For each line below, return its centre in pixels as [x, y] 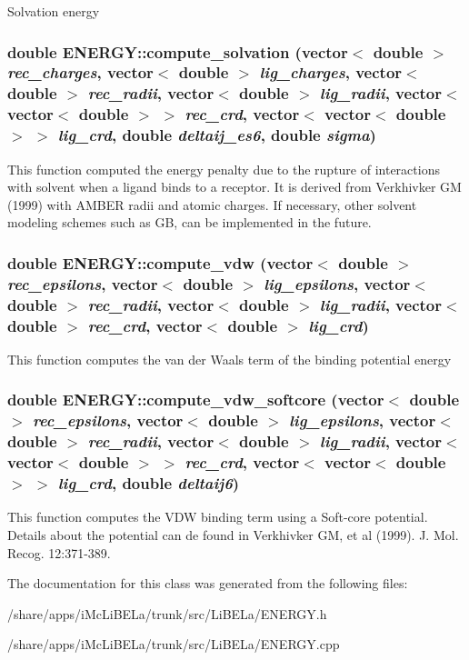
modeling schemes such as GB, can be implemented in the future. [190, 222]
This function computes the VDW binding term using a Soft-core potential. [218, 517]
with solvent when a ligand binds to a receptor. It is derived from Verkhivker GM [234, 187]
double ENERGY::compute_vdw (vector [160, 262]
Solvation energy [54, 11]
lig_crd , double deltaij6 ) [149, 483]
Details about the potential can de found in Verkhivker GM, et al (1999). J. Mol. [233, 534]
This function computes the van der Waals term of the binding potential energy [230, 359]
